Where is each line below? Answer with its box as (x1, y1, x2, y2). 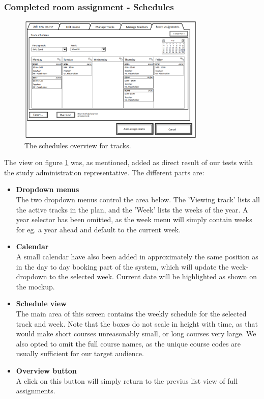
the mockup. (16, 281, 55, 291)
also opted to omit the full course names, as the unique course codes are (16, 338, 241, 349)
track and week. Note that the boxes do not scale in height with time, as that (16, 318, 258, 329)
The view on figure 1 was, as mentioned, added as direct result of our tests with (4, 157, 253, 168)
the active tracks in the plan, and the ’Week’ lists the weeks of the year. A (16, 204, 248, 215)
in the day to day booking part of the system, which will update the (16, 261, 229, 272)
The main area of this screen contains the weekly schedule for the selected (16, 308, 247, 318)
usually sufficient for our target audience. (16, 348, 144, 359)
